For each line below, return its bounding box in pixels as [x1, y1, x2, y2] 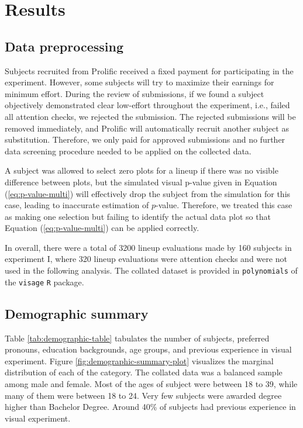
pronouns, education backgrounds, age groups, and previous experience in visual [5, 343, 292, 355]
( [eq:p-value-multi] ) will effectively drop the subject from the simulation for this [5, 187, 291, 199]
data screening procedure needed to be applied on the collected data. [5, 144, 252, 157]
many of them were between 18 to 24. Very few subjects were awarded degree [5, 389, 282, 401]
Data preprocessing [5, 37, 124, 55]
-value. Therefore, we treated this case [156, 199, 292, 211]
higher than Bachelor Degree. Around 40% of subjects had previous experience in [5, 401, 296, 413]
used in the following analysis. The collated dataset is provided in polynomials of [5, 264, 298, 277]
